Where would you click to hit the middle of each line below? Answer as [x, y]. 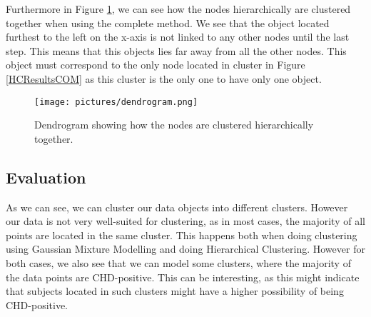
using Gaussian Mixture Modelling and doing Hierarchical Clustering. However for [185, 249]
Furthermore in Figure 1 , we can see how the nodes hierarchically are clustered [178, 9]
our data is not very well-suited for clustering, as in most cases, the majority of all [185, 221]
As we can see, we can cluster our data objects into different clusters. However [177, 207]
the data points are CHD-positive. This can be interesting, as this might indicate [183, 277]
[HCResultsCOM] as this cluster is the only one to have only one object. [164, 78]
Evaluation [46, 177]
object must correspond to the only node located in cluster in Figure [156, 65]
